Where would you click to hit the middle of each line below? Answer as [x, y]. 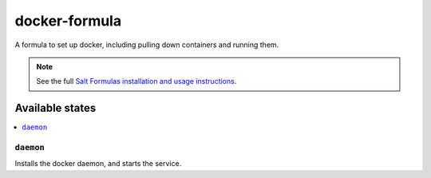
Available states [55, 108]
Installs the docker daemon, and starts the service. [98, 164]
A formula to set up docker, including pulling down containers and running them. [147, 45]
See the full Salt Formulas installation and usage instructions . [136, 81]
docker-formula [68, 21]
